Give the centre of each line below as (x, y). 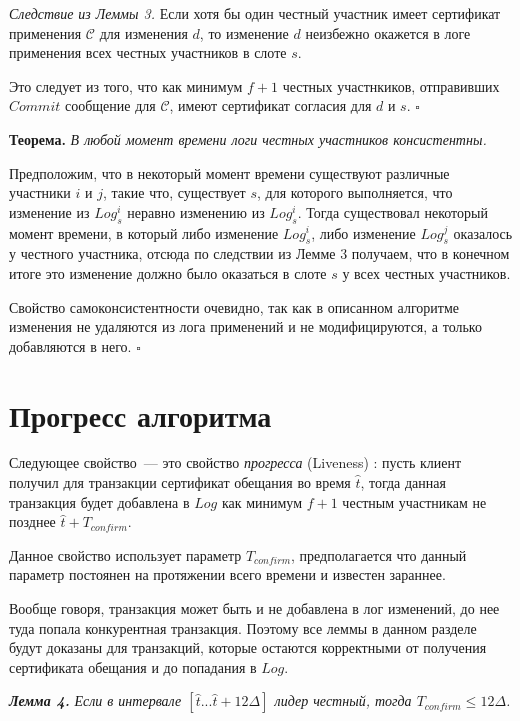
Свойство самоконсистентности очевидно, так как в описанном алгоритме (234, 306)
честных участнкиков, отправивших (391, 85)
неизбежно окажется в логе (388, 32)
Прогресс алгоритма (140, 414)
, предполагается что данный (379, 554)
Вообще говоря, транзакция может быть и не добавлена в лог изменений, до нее (254, 608)
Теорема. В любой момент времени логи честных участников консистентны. (248, 138)
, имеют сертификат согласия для (270, 105)
